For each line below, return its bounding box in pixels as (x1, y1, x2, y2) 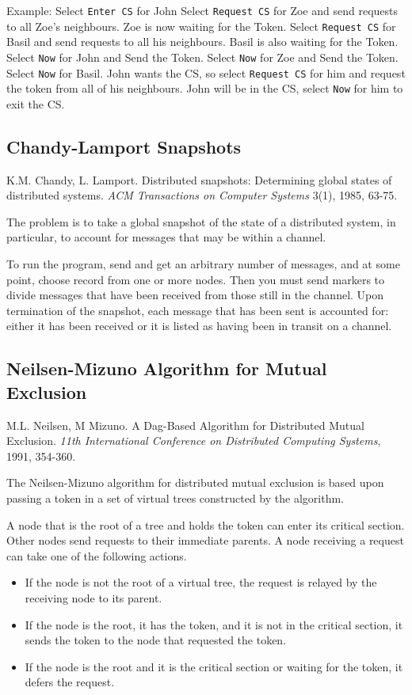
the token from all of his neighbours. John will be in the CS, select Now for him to (6, 80, 403, 97)
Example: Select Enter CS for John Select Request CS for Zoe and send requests (6, 2, 398, 18)
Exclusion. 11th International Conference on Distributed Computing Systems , (6, 432, 381, 449)
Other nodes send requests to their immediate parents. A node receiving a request (6, 532, 404, 549)
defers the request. (25, 674, 115, 690)
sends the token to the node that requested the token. (25, 632, 287, 648)
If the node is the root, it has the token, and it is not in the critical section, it (25, 616, 403, 632)
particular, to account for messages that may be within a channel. (6, 229, 326, 245)
